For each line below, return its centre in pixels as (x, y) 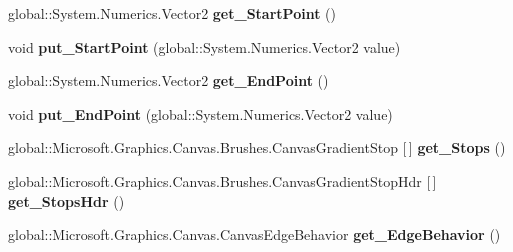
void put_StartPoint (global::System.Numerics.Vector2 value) (204, 46)
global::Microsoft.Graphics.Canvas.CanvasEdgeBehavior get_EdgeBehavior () (254, 234)
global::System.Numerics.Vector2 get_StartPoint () (172, 13)
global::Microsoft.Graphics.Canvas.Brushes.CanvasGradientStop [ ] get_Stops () (257, 147)
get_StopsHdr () (66, 200)
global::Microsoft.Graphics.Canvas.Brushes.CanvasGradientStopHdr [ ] (222, 180)
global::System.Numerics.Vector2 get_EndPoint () (168, 80)
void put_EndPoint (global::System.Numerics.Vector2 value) (200, 113)
